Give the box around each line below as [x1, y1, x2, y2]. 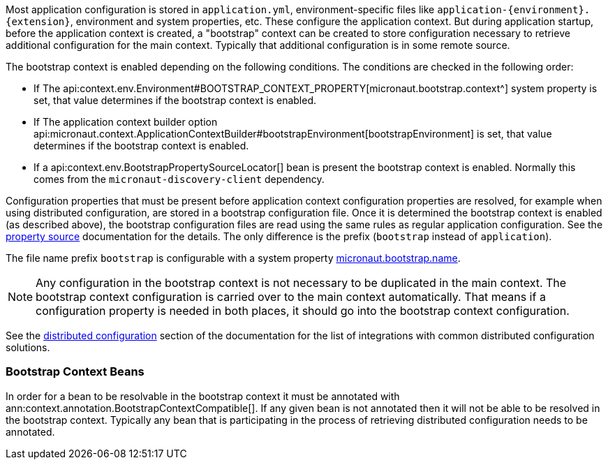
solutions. [6, 341, 50, 353]
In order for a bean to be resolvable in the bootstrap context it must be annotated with [6, 390, 400, 402]
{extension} [6, 16, 71, 27]
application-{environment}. [437, 4, 591, 15]
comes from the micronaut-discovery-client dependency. [34, 173, 325, 185]
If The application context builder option [34, 116, 218, 128]
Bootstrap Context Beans [6, 364, 144, 379]
